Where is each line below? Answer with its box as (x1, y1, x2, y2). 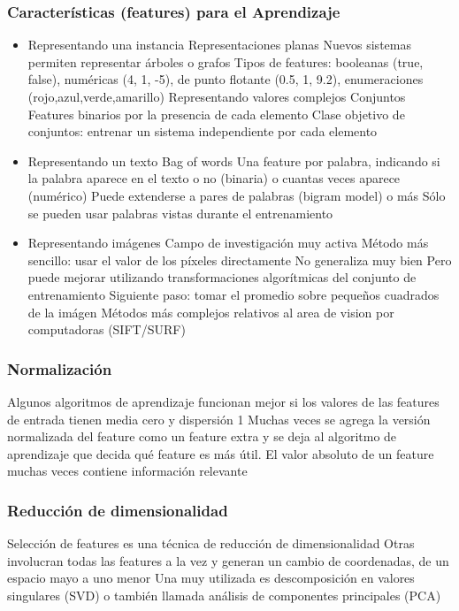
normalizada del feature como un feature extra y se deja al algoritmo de (7, 427, 397, 446)
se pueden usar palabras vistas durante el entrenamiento (27, 203, 333, 222)
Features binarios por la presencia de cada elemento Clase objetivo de (27, 104, 405, 123)
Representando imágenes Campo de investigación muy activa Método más (27, 233, 429, 252)
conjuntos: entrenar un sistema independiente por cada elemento (27, 122, 378, 141)
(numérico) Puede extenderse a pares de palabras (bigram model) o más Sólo (27, 186, 446, 204)
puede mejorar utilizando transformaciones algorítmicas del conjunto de (27, 268, 417, 286)
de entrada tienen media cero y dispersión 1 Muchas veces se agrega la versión (7, 409, 431, 428)
